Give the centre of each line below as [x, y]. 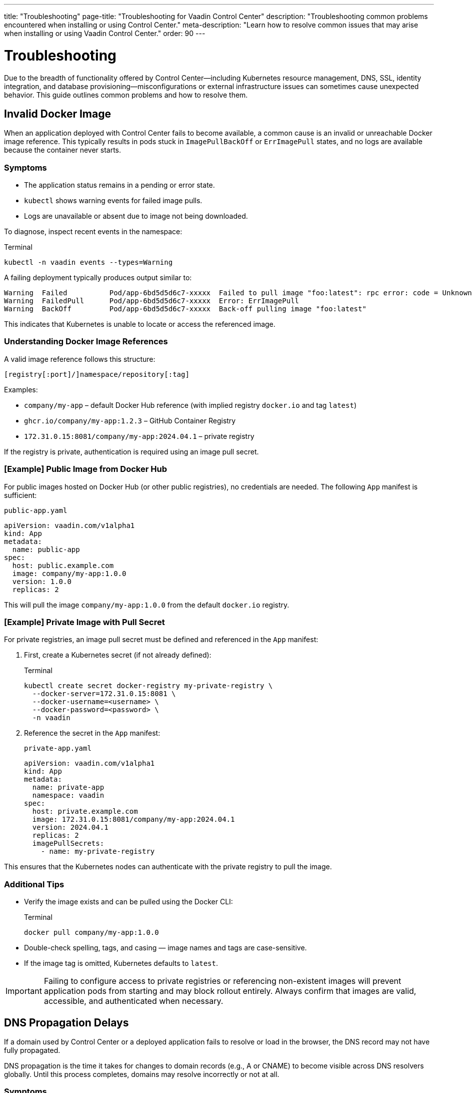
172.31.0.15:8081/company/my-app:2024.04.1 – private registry [139, 436]
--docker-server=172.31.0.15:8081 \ [104, 694]
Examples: [21, 389]
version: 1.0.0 [42, 581]
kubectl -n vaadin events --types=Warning [88, 262]
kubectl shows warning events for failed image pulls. [113, 201]
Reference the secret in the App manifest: [92, 733]
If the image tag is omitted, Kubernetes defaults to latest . [121, 963]
